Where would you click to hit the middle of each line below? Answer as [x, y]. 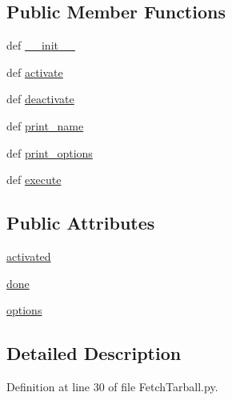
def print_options [50, 152]
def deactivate [40, 99]
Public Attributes [81, 223]
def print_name [45, 125]
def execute [34, 180]
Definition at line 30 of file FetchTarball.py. [112, 386]
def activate [35, 72]
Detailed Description [94, 353]
